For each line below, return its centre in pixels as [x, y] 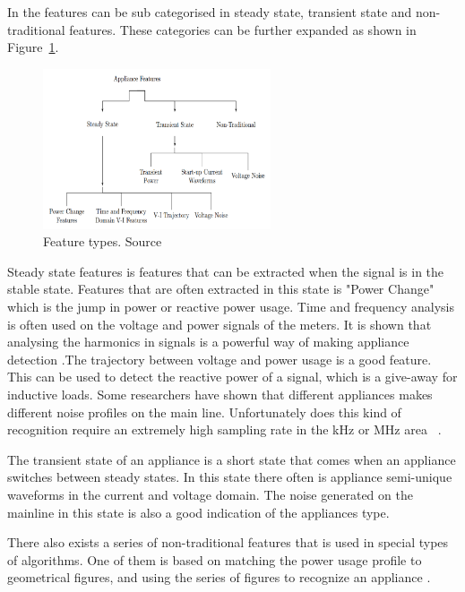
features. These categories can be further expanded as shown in [243, 29]
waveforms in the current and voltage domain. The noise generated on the [210, 494]
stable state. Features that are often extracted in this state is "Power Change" [221, 289]
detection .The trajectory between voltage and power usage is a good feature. [220, 359]
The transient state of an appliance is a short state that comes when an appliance [232, 459]
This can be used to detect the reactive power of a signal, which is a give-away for [232, 377]
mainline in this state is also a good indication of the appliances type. [198, 512]
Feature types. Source [103, 241]
